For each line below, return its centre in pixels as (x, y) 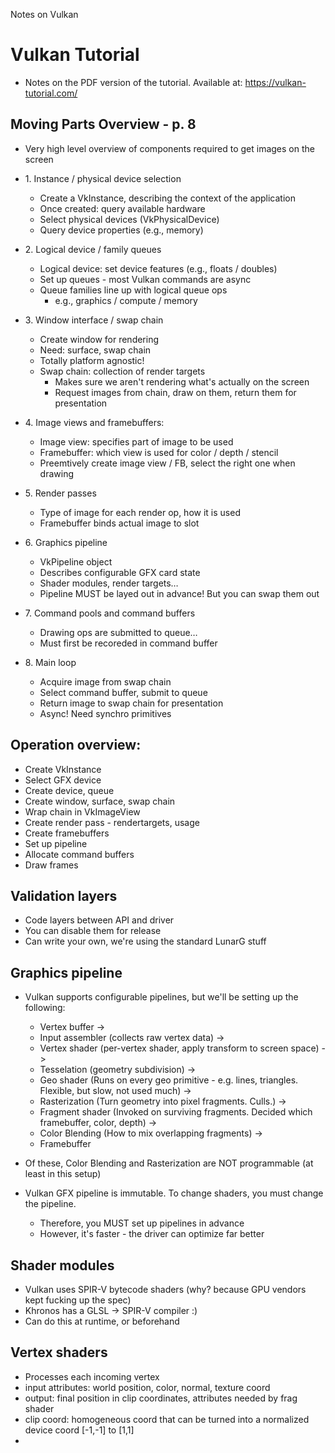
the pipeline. (50, 1204)
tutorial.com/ (51, 93)
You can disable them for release (93, 931)
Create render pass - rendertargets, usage (112, 822)
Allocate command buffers (79, 854)
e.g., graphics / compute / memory (126, 300)
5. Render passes (60, 493)
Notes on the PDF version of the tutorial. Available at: (133, 82)
